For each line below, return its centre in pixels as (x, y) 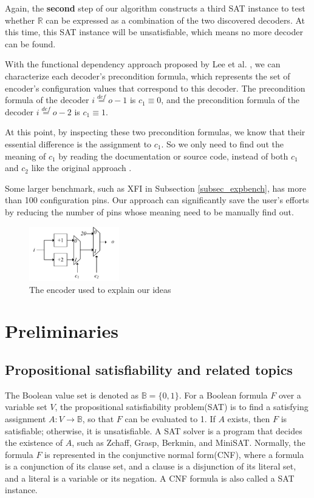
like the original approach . (81, 168)
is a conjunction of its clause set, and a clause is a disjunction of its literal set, (151, 466)
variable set (26, 407)
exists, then (249, 418)
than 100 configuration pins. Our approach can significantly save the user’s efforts (157, 200)
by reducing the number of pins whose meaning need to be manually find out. (149, 211)
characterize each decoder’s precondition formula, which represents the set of (148, 76)
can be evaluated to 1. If (170, 418)
